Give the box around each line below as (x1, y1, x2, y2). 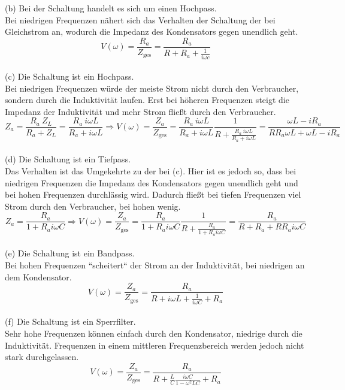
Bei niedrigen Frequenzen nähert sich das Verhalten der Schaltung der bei (5, 13, 276, 26)
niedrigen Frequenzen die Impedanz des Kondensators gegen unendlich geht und (5, 176, 298, 189)
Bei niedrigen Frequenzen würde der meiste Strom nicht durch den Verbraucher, (5, 81, 299, 94)
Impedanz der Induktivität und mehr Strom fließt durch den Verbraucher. (5, 105, 276, 117)
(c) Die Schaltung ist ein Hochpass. (5, 70, 134, 83)
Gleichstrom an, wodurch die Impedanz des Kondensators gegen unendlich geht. (5, 25, 298, 38)
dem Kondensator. (5, 270, 72, 283)
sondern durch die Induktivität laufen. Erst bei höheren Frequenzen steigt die (5, 93, 289, 106)
